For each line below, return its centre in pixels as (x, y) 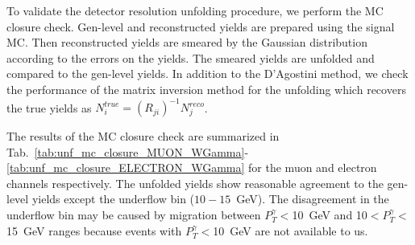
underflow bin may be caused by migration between (134, 215)
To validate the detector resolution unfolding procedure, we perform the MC (195, 10)
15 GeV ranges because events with (94, 230)
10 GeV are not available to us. (290, 230)
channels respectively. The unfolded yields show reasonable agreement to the (195, 183)
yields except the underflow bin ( (113, 199)
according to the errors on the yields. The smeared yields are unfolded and (191, 57)
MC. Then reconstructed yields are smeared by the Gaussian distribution (187, 42)
